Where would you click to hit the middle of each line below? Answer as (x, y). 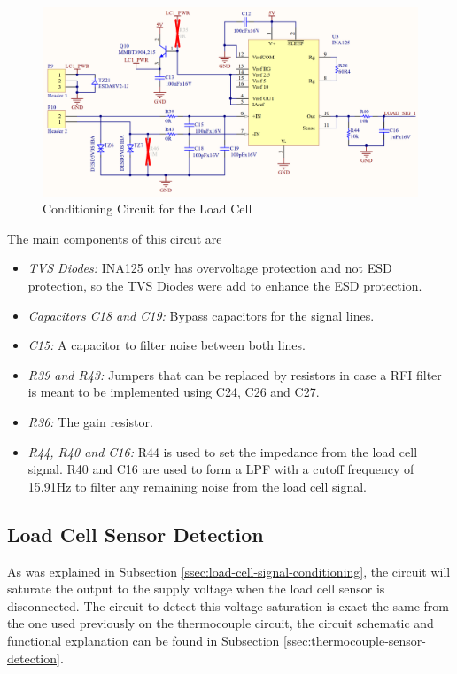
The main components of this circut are (115, 238)
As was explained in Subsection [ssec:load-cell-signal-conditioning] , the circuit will (229, 571)
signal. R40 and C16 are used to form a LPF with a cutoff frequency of (221, 469)
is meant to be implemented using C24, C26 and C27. (174, 392)
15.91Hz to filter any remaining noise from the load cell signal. (197, 486)
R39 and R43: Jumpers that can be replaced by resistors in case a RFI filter (235, 374)
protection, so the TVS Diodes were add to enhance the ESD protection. (225, 286)
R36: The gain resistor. (90, 422)
